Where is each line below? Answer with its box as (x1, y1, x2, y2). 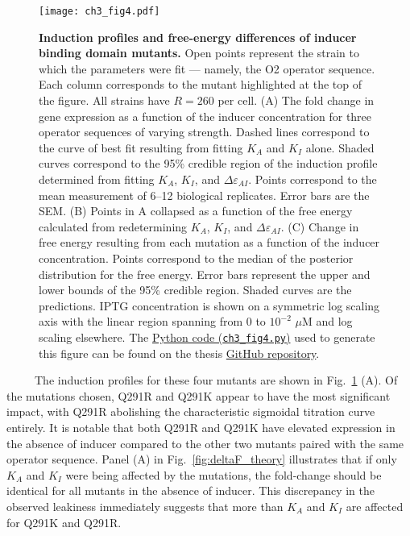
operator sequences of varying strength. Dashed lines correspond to (39, 123, 370, 140)
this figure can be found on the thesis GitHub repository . (39, 344, 320, 361)
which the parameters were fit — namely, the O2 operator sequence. (39, 60, 375, 77)
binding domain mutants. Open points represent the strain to (39, 44, 359, 61)
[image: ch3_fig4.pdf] (39, 6, 160, 17)
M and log (301, 313, 353, 330)
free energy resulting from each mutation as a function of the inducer (39, 234, 380, 251)
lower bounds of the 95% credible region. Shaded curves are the (39, 281, 352, 298)
